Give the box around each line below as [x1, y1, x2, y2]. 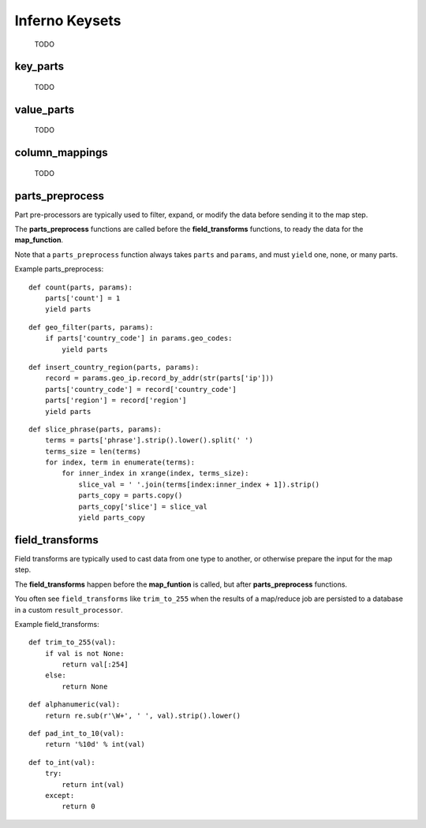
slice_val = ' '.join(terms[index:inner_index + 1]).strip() [78, 479, 320, 489]
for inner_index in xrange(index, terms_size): [62, 469, 249, 478]
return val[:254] [62, 660, 129, 669]
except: [44, 791, 75, 800]
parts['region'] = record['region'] [44, 396, 187, 405]
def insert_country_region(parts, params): [28, 363, 200, 371]
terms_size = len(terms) [44, 446, 141, 456]
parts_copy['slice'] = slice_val [78, 502, 208, 511]
